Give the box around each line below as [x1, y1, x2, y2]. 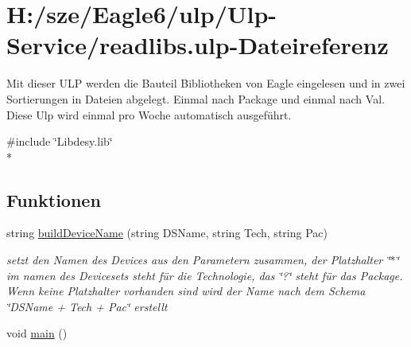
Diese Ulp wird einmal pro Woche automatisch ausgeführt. [6, 106, 292, 123]
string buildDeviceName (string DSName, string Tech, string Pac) [6, 224, 328, 241]
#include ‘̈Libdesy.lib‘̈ [6, 133, 113, 150]
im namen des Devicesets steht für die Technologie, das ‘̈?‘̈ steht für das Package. [6, 267, 403, 283]
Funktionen [6, 187, 101, 212]
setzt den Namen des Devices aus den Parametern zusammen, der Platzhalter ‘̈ [6, 251, 390, 268]
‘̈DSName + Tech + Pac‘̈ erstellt [6, 298, 168, 314]
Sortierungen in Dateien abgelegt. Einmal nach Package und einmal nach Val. [6, 90, 385, 107]
